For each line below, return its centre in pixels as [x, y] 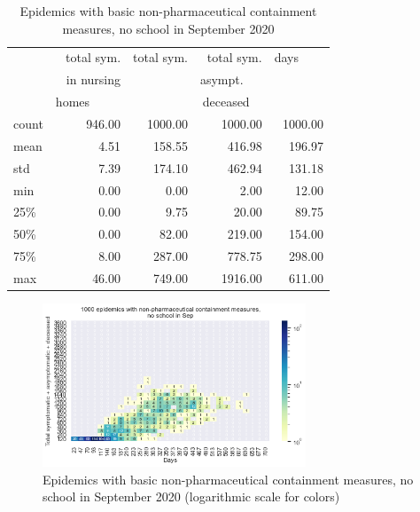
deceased [226, 102]
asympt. [222, 79]
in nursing [93, 79]
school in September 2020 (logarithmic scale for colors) [191, 496]
